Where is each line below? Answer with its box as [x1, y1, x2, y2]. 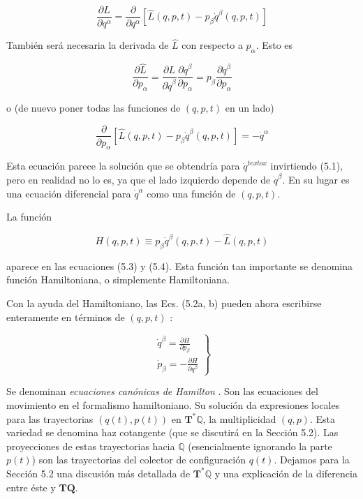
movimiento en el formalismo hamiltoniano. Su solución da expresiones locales [6, 397, 340, 412]
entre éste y [6, 479, 56, 494]
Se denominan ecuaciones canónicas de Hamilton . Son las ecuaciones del [6, 384, 318, 399]
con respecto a [181, 38, 243, 52]
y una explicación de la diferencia [214, 466, 357, 480]
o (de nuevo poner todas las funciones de [6, 100, 181, 114]
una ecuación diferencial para [6, 186, 131, 200]
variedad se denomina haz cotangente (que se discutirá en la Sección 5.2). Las [6, 425, 339, 440]
